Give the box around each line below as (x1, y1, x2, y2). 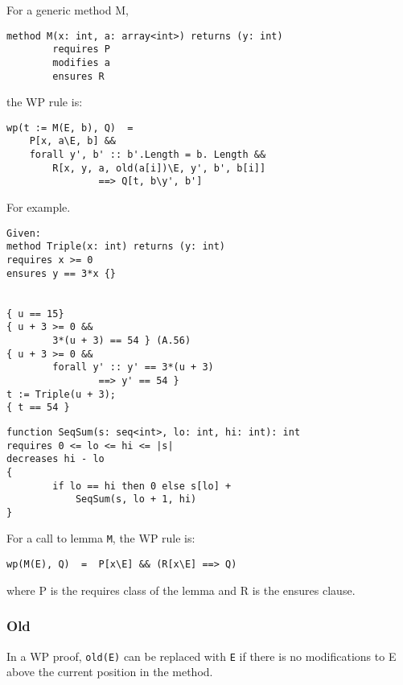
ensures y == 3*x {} (6, 267, 117, 279)
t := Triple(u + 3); (6, 388, 117, 400)
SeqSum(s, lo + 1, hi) (75, 493, 197, 505)
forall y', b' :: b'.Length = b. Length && (29, 149, 266, 161)
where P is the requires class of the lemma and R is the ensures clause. (6, 581, 356, 598)
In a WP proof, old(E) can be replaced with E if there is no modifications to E (6, 647, 397, 664)
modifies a (52, 56, 110, 68)
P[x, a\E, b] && (29, 135, 117, 147)
